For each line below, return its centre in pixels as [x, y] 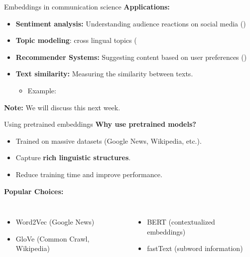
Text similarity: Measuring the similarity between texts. [104, 74]
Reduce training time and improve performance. [89, 174]
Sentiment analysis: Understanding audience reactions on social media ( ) [131, 23]
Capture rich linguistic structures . [73, 157]
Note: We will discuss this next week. [62, 107]
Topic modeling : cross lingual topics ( [76, 40]
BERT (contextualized [181, 222]
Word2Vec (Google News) [55, 222]
